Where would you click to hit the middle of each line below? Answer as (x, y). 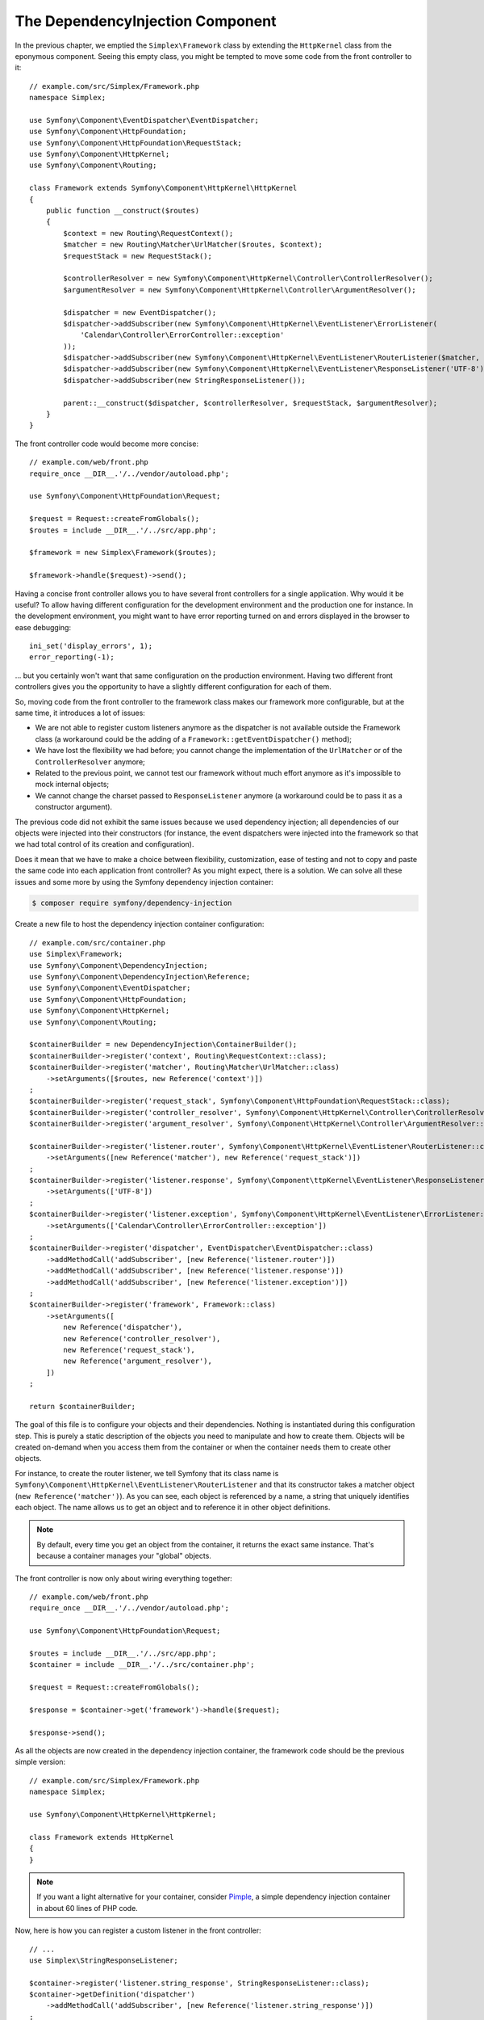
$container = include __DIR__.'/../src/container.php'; (142, 1665)
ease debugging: (43, 627)
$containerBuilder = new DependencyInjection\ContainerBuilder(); (163, 1045)
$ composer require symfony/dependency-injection (132, 903)
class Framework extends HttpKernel (102, 1837)
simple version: (40, 1762)
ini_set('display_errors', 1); (91, 646)
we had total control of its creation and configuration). (104, 844)
